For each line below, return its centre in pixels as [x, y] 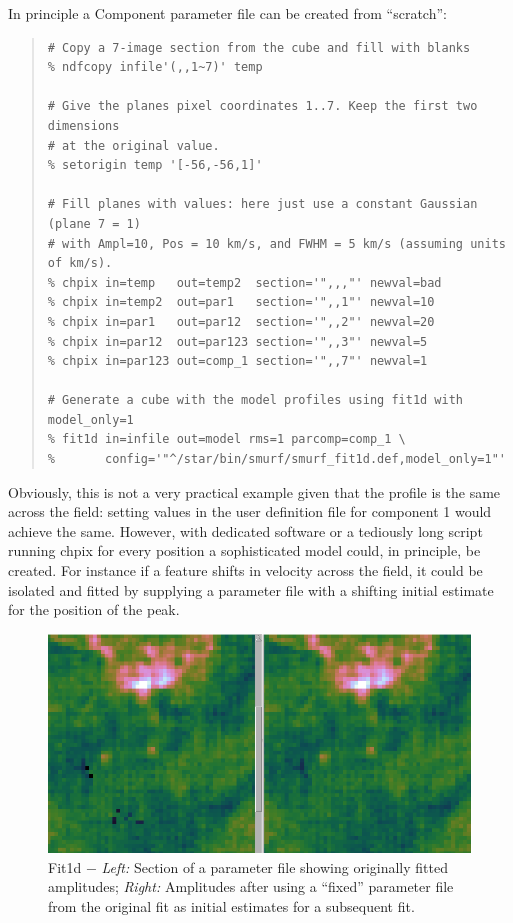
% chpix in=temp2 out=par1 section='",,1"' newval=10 [241, 302]
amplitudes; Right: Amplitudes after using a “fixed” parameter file [251, 886]
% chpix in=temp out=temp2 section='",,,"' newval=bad [244, 282]
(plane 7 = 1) [94, 223]
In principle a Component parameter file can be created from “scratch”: [227, 13]
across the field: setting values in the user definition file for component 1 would [250, 511]
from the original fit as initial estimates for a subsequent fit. [231, 906]
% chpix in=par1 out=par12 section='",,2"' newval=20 [241, 321]
